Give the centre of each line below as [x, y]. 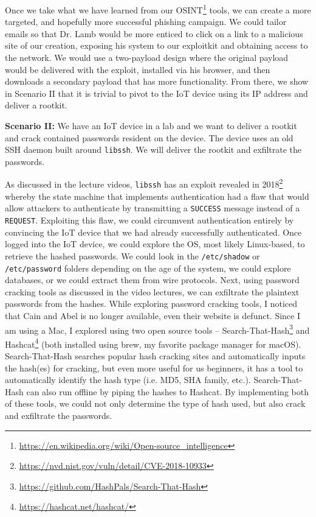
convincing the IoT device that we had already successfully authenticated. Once [153, 232]
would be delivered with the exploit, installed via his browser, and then [138, 69]
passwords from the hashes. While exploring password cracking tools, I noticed [151, 304]
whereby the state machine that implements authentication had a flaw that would [157, 196]
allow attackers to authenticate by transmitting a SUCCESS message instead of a [153, 208]
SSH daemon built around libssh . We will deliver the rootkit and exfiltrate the [153, 149]
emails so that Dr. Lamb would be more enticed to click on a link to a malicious [154, 33]
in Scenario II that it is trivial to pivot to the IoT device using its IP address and [156, 93]
